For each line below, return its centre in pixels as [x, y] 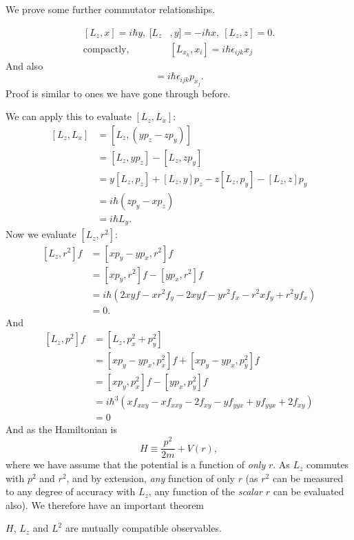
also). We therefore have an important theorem [105, 504]
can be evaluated [309, 491]
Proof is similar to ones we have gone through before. [118, 93]
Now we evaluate [41, 234]
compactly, [106, 49]
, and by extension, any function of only [150, 478]
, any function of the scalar [206, 491]
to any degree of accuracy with [71, 491]
